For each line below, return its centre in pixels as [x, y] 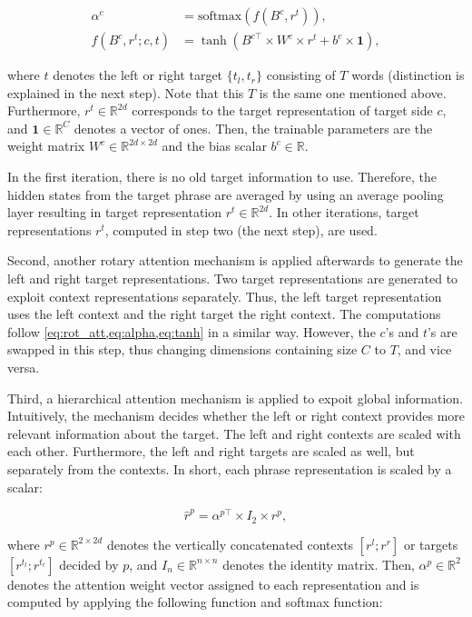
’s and [402, 331]
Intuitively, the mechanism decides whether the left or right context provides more [236, 416]
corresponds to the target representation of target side [282, 110]
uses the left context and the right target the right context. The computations [224, 314]
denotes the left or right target [138, 75]
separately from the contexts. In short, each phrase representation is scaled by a [230, 468]
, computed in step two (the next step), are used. [241, 229]
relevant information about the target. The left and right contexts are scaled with [234, 433]
